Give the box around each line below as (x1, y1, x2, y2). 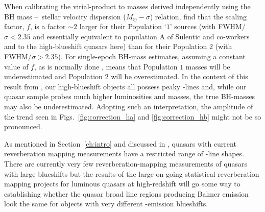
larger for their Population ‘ (79, 21, 166, 32)
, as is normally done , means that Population (34, 61, 178, 72)
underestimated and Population (4, 71, 103, 82)
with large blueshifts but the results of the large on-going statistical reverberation (4, 168, 259, 179)
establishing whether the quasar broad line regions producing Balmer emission (4, 188, 249, 199)
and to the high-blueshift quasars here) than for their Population (4, 41, 207, 52)
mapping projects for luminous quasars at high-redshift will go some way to (4, 178, 240, 189)
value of (4, 61, 29, 72)
